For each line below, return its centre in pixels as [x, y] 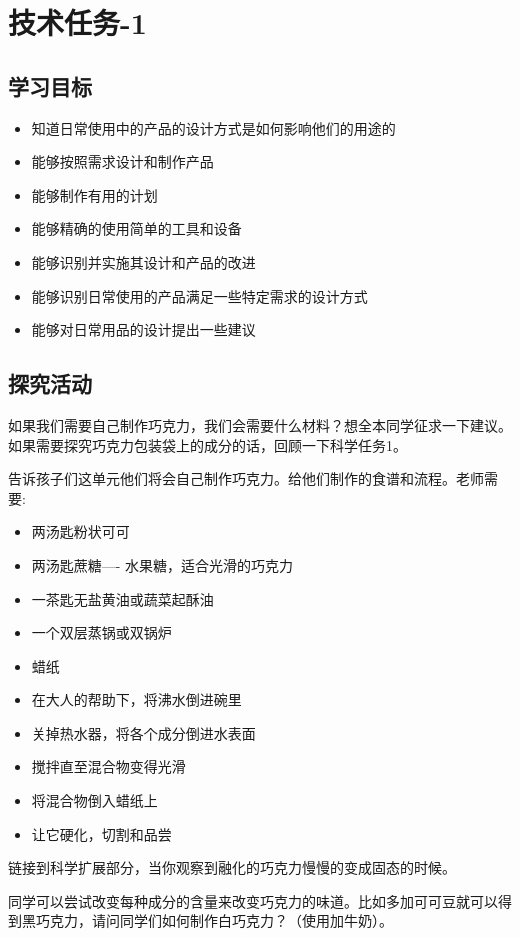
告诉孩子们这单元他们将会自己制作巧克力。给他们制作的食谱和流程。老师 [246, 478]
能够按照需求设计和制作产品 [122, 161]
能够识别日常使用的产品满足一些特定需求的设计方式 [199, 295]
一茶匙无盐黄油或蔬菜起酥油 [122, 598]
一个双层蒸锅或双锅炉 [101, 632]
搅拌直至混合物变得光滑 [108, 766]
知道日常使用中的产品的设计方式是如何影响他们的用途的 [213, 127]
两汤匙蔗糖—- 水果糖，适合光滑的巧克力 [162, 564]
